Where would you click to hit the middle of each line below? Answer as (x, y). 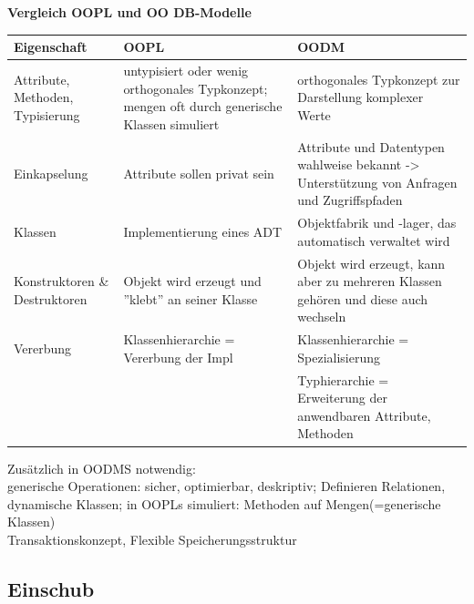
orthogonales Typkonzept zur (379, 79)
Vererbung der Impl (178, 357)
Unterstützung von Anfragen (377, 182)
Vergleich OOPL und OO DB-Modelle (129, 12)
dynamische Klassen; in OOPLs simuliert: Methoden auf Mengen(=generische (224, 503)
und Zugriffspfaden (350, 200)
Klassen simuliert (171, 123)
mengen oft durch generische (203, 106)
